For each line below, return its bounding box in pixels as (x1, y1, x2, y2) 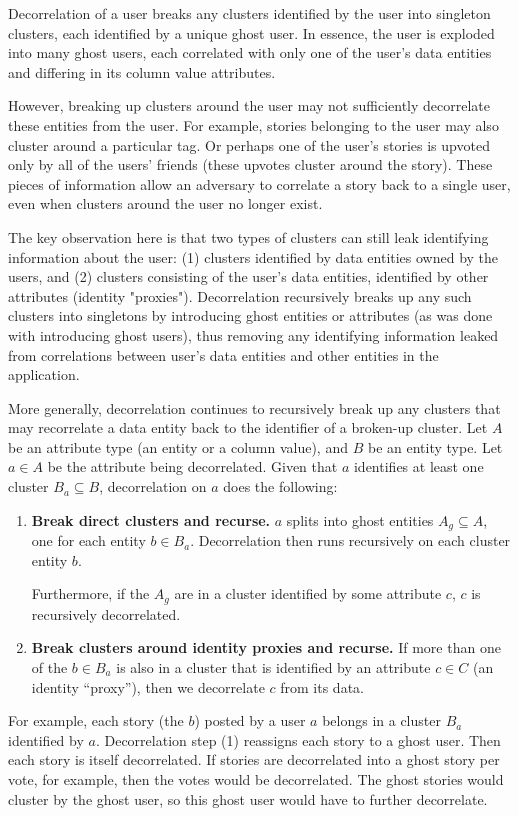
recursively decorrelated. (31, 603, 181, 624)
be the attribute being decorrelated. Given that (47, 456, 338, 477)
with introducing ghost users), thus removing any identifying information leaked (8, 324, 499, 345)
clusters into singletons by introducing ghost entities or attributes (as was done (8, 305, 493, 326)
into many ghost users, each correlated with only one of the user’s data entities (8, 42, 492, 63)
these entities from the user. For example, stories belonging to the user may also (8, 114, 499, 135)
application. (8, 364, 80, 385)
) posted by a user (194, 710, 306, 731)
